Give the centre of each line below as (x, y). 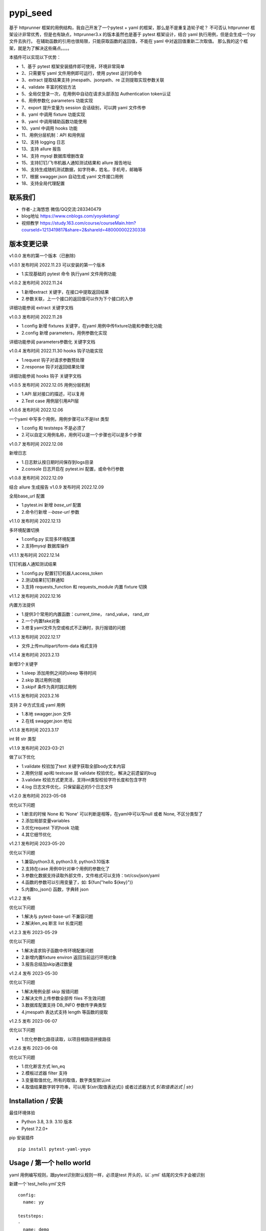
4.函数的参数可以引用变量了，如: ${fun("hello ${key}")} (77, 882)
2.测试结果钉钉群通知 (43, 580)
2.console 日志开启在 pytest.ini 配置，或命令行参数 (73, 469)
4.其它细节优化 (36, 835)
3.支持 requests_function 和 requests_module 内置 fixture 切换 (84, 587)
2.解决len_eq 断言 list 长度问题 (52, 923)
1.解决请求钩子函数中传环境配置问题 (57, 950)
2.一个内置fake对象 (41, 621)
